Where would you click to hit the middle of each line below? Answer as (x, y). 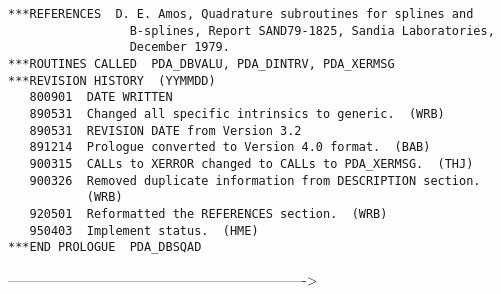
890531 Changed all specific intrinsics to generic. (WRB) (237, 113)
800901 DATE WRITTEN (101, 97)
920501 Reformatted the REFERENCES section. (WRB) (208, 213)
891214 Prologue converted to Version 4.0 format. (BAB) (230, 147)
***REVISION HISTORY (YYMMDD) (112, 80)
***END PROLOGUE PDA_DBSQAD (105, 247)
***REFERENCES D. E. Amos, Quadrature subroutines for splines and (241, 14)
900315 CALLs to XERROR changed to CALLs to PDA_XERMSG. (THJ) (251, 163)
